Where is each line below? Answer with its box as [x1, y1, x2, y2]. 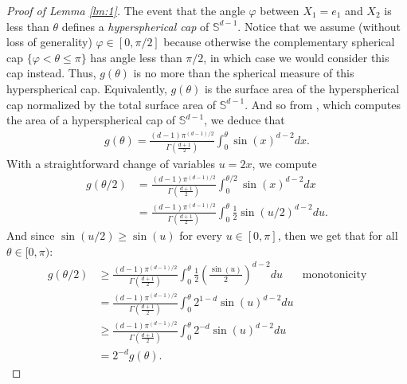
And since [6, 227, 55, 244]
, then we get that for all [277, 227, 398, 244]
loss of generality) [6, 33, 92, 50]
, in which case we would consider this [203, 49, 389, 65]
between [260, 2, 299, 18]
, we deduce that [204, 112, 285, 128]
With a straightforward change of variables [6, 155, 216, 172]
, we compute [252, 155, 317, 172]
